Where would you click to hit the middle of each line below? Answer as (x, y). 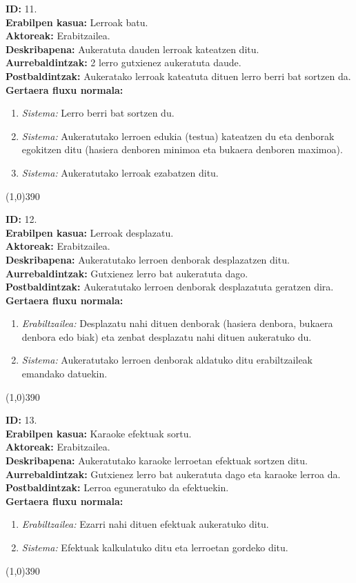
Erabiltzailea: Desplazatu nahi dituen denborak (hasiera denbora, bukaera (177, 323)
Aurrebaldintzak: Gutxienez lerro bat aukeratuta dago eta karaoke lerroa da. (173, 474)
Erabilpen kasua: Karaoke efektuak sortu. (99, 433)
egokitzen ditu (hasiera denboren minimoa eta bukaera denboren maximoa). (182, 149)
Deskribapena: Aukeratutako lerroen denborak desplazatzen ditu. (148, 259)
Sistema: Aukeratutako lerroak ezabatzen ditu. (120, 172)
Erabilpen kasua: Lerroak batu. (77, 22)
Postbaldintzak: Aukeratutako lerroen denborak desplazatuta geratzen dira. (170, 287)
